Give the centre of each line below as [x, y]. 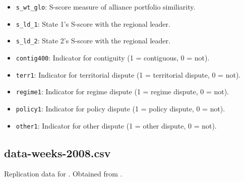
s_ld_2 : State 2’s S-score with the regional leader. [93, 41]
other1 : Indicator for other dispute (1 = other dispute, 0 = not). [116, 125]
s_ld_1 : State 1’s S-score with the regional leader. [93, 23]
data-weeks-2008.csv [57, 153]
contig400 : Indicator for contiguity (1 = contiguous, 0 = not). [113, 57]
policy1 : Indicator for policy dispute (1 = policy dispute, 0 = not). [120, 108]
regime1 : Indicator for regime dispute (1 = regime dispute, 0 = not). [123, 92]
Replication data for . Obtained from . [63, 174]
